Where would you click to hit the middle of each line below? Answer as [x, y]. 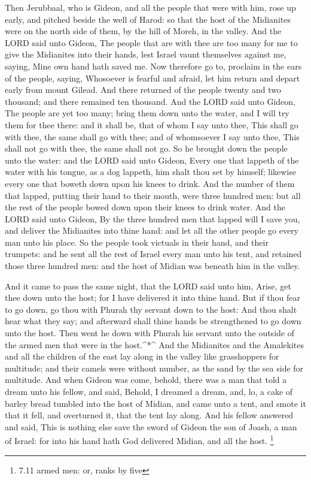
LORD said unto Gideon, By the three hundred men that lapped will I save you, [153, 218]
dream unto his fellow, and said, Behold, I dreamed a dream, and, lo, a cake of [149, 391]
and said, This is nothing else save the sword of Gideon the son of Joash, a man [151, 426]
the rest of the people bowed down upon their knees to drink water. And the [145, 207]
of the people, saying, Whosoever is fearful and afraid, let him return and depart [153, 78]
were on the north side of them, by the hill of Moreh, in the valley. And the [143, 31]
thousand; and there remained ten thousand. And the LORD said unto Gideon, [150, 101]
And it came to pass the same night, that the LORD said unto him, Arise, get [148, 286]
